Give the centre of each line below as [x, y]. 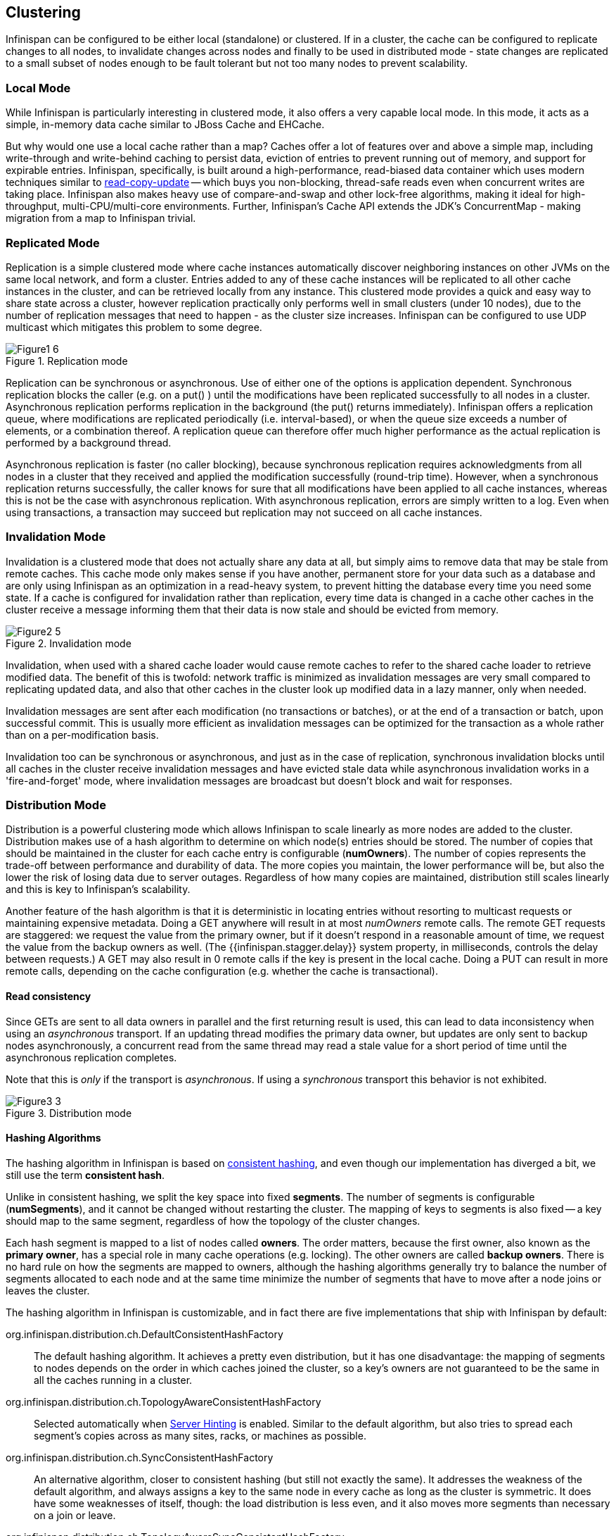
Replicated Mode [53, 243]
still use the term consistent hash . [85, 1175]
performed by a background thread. [89, 442]
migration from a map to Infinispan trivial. [101, 218]
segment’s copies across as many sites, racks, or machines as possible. [200, 1435]
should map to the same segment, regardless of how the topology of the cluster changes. [213, 1220]
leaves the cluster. [48, 1290]
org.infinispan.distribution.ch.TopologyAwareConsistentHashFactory [163, 1401]
